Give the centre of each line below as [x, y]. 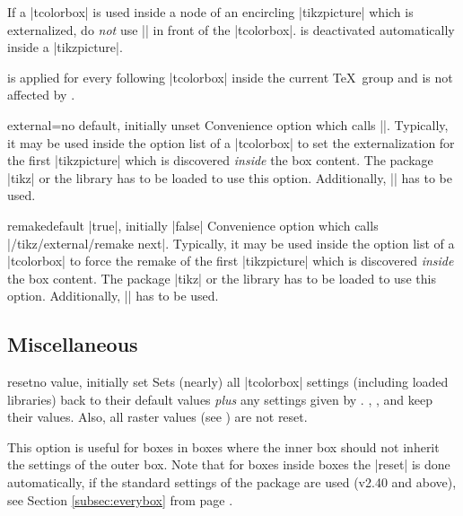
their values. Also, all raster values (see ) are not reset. [157, 417]
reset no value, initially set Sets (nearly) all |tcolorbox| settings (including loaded [228, 382]
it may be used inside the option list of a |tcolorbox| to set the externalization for [231, 142]
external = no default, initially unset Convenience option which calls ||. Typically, [228, 124]
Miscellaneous [73, 344]
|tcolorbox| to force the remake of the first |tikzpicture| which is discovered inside [231, 261]
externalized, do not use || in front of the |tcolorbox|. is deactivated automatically [231, 29]
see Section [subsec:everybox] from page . [120, 499]
